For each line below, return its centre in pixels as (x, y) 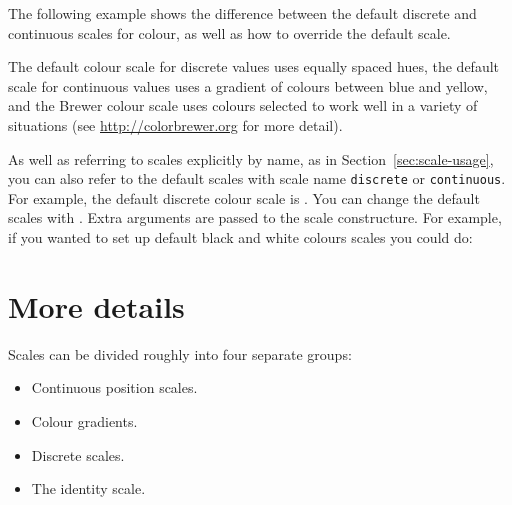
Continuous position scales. (114, 387)
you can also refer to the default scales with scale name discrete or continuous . (257, 178)
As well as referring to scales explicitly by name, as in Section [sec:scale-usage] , (251, 158)
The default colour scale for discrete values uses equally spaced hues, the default (254, 66)
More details (96, 305)
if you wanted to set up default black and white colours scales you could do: (240, 237)
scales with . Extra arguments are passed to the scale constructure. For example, (255, 217)
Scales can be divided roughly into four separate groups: (180, 353)
